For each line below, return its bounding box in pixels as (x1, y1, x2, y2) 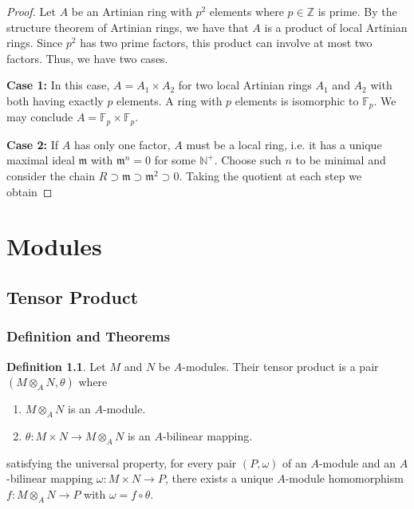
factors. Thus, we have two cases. (6, 49, 168, 66)
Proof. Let (6, 3, 56, 19)
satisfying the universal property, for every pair (6, 454, 237, 471)
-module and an (318, 454, 396, 471)
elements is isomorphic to (235, 92, 359, 109)
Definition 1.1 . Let (6, 357, 106, 374)
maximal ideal (6, 152, 75, 168)
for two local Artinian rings (178, 77, 312, 93)
